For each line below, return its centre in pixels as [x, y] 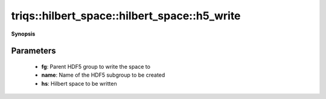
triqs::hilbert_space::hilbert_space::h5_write [126, 16]
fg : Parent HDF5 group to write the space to [96, 66]
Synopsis [23, 34]
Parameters [34, 51]
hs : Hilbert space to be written [79, 83]
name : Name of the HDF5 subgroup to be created [103, 75]
